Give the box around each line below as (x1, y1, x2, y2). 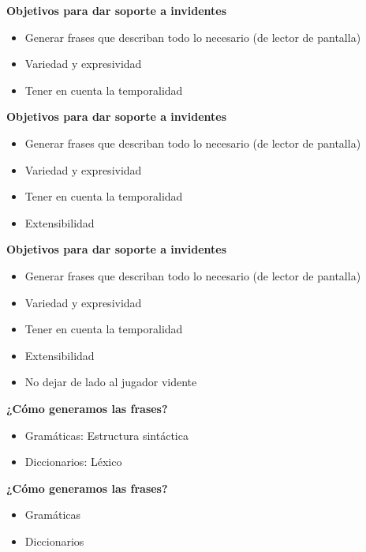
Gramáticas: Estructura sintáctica (24, 426, 189, 443)
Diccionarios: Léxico (24, 453, 122, 470)
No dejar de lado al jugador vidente (24, 374, 197, 390)
